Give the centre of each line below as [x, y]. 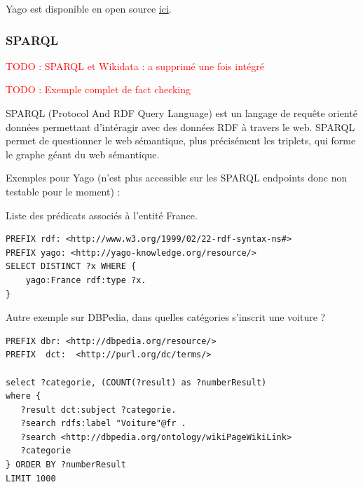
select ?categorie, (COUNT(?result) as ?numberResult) [136, 382]
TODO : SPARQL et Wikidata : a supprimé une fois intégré [135, 66]
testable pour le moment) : [63, 191]
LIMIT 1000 [31, 478]
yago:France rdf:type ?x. [86, 280]
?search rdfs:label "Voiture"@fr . [103, 424]
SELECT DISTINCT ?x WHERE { [71, 267]
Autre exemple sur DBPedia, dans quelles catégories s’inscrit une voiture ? [166, 317]
